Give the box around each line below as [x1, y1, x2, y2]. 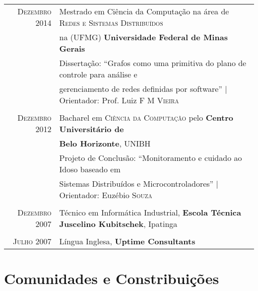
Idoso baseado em [59, 163, 121, 175]
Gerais [59, 43, 85, 54]
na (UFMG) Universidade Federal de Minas [59, 31, 228, 43]
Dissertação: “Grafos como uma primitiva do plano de [59, 57, 247, 69]
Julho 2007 [13, 235, 52, 247]
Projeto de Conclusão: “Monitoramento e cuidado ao [59, 152, 242, 163]
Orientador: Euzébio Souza [59, 189, 152, 201]
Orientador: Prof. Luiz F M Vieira [59, 94, 179, 106]
